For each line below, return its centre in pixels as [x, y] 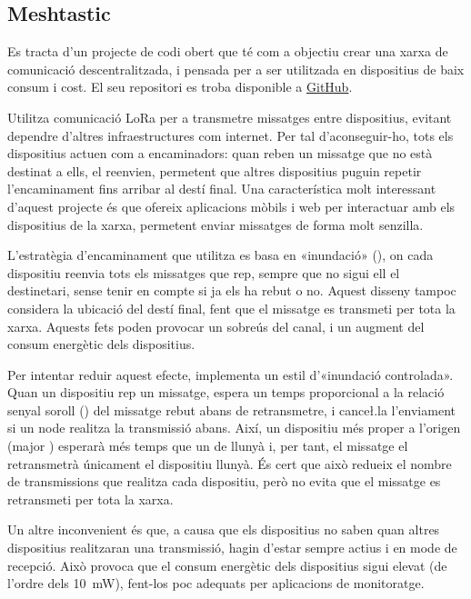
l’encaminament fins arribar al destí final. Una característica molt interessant [222, 189]
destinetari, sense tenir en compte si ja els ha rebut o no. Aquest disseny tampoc [232, 290]
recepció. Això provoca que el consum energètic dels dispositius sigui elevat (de [227, 565]
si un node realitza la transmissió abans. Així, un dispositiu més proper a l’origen [234, 428]
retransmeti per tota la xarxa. [90, 499]
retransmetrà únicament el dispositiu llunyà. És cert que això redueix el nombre [230, 463]
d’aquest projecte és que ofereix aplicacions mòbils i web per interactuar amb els [231, 206]
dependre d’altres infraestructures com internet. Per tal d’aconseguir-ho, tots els [230, 135]
